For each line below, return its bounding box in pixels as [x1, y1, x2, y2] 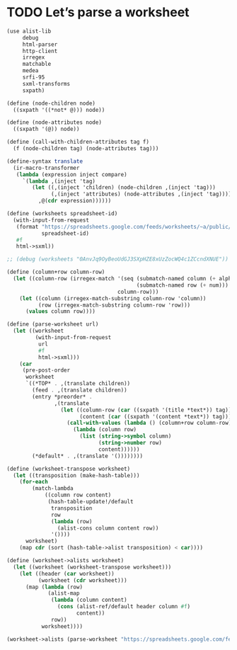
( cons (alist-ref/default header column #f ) [57, 603, 191, 610]
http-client [22, 47, 58, 55]
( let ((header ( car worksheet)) [19, 570, 115, 577]
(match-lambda [32, 485, 74, 492]
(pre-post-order [22, 367, 71, 374]
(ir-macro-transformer [13, 164, 80, 171]
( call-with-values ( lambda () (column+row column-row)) [67, 419, 235, 427]
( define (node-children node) [6, 100, 96, 107]
